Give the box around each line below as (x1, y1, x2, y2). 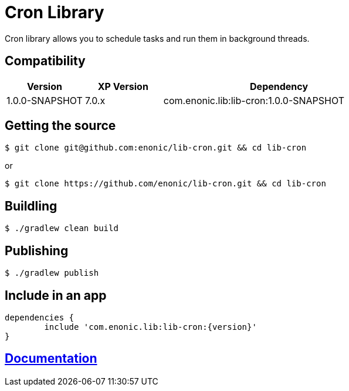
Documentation (5, 351, 97, 366)
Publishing (5, 243, 69, 258)
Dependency (250, 80, 309, 92)
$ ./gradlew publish (5, 268, 99, 278)
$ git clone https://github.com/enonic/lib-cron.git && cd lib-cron (5, 179, 326, 189)
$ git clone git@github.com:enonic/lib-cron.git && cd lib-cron (5, 143, 307, 153)
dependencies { (5, 312, 74, 322)
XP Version (97, 80, 148, 92)
